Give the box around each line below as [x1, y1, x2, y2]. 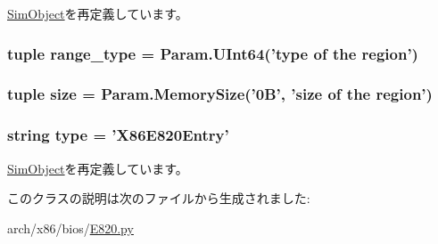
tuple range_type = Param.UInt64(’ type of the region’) [7, 42, 418, 64]
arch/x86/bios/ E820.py [7, 218, 134, 237]
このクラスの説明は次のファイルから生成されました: [7, 189, 310, 207]
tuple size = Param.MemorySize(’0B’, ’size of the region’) [7, 83, 433, 105]
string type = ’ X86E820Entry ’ [7, 124, 229, 146]
